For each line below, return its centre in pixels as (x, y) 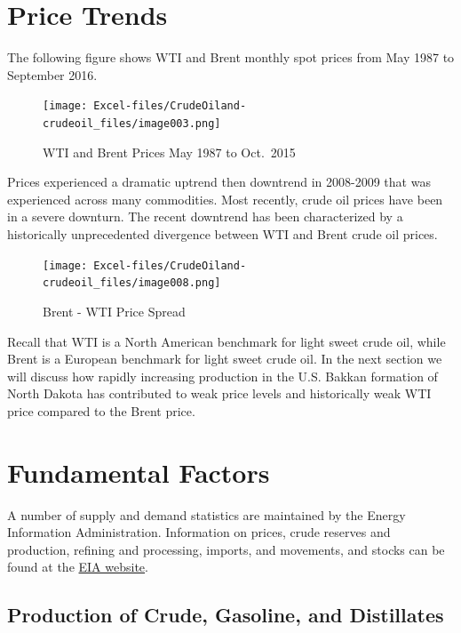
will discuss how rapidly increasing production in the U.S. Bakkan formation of (223, 376)
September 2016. (52, 74)
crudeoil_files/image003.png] (132, 123)
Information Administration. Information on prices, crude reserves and (199, 532)
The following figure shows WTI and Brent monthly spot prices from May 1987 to (231, 57)
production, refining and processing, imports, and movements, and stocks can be (226, 549)
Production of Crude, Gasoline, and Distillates (226, 615)
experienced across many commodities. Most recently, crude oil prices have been (225, 199)
